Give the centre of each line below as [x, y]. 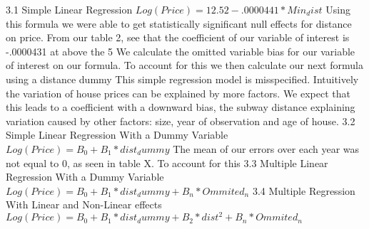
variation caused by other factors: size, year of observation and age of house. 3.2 [181, 121]
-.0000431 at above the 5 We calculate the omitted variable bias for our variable [181, 51]
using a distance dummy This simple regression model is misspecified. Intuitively [182, 79]
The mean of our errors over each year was [266, 148]
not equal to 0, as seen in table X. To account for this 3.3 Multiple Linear [167, 163]
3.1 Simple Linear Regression [69, 9]
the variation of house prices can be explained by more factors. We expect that [178, 93]
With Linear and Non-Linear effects [84, 204]
